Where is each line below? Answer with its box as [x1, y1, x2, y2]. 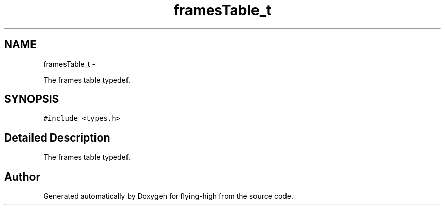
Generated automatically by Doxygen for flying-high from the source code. [43, 192, 294, 201]
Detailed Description [4, 131, 110, 144]
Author [4, 170, 40, 183]
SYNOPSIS [4, 93, 59, 106]
